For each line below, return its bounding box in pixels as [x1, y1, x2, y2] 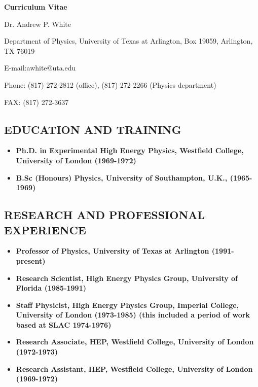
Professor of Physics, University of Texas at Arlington [16, 245, 209, 256]
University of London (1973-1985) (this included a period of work [16, 309, 250, 320]
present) [16, 255, 46, 266]
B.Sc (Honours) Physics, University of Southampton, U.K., [16, 172, 228, 183]
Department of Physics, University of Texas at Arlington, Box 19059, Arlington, [4, 36, 253, 46]
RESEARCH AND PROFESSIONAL [4, 207, 205, 223]
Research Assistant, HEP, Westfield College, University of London [16, 363, 253, 374]
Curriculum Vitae [4, 2, 67, 12]
